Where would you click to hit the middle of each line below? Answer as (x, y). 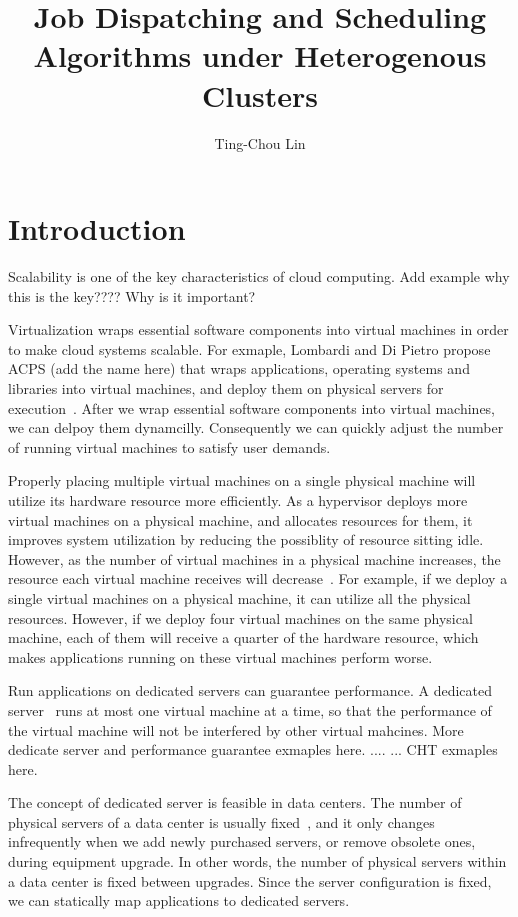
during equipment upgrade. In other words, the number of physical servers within (257, 861)
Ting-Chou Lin (260, 142)
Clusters (260, 94)
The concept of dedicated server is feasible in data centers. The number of (235, 802)
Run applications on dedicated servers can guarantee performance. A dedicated (250, 690)
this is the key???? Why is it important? (132, 295)
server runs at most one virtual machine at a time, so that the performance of (250, 709)
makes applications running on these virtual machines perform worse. (220, 656)
